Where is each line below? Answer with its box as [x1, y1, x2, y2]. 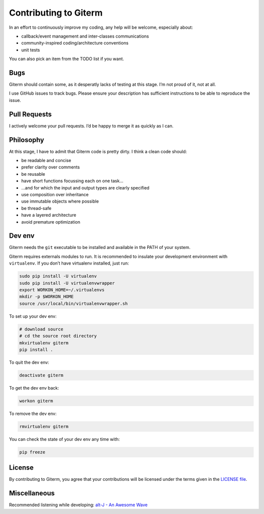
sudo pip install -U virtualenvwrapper [19, 280, 115, 286]
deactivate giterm [19, 372, 64, 378]
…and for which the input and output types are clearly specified [21, 185, 150, 190]
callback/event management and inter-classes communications [21, 33, 149, 39]
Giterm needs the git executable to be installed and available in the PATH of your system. [9, 245, 191, 250]
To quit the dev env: [9, 359, 49, 365]
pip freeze [19, 449, 45, 455]
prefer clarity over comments [21, 164, 80, 170]
